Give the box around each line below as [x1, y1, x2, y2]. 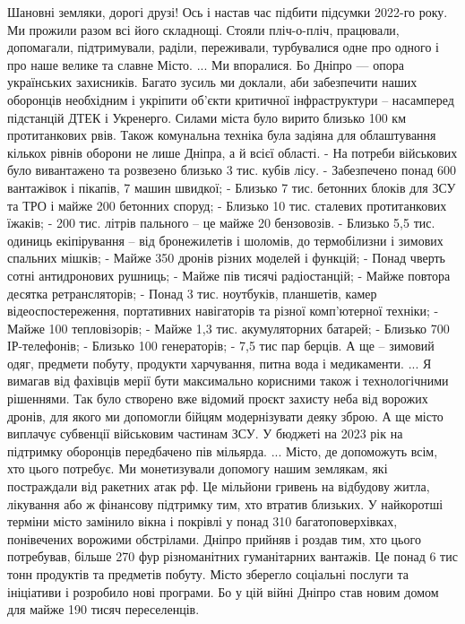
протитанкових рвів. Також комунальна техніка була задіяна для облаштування [7, 126, 436, 144]
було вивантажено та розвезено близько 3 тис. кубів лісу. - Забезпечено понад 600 [7, 160, 457, 179]
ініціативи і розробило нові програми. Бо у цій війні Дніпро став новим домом [7, 582, 439, 601]
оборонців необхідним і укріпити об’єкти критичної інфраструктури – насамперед [7, 90, 454, 108]
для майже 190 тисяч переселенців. [7, 600, 200, 619]
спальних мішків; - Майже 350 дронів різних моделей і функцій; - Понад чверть [7, 248, 445, 267]
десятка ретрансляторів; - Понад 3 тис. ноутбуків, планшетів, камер [7, 283, 377, 302]
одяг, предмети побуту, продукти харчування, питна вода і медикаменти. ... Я [7, 353, 432, 372]
